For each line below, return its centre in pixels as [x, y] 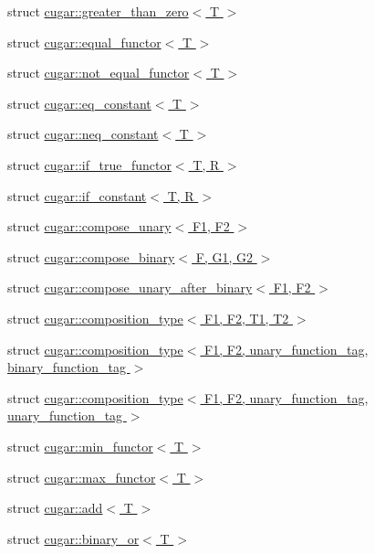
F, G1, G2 [224, 256]
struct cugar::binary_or [73, 538]
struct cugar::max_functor [82, 477]
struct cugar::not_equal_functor [99, 73]
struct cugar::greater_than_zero [98, 11]
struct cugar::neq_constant [83, 134]
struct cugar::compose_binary [91, 256]
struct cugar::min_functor [80, 446]
